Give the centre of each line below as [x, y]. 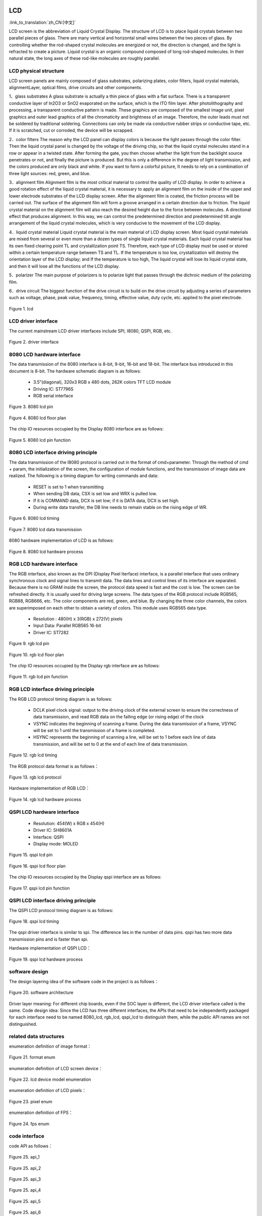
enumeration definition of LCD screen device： [56, 1068]
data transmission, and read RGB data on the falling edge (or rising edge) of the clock [119, 717]
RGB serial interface [53, 395]
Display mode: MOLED [56, 843]
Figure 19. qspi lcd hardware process [46, 959]
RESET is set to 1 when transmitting [68, 487]
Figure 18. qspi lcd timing [34, 921]
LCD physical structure [37, 71]
